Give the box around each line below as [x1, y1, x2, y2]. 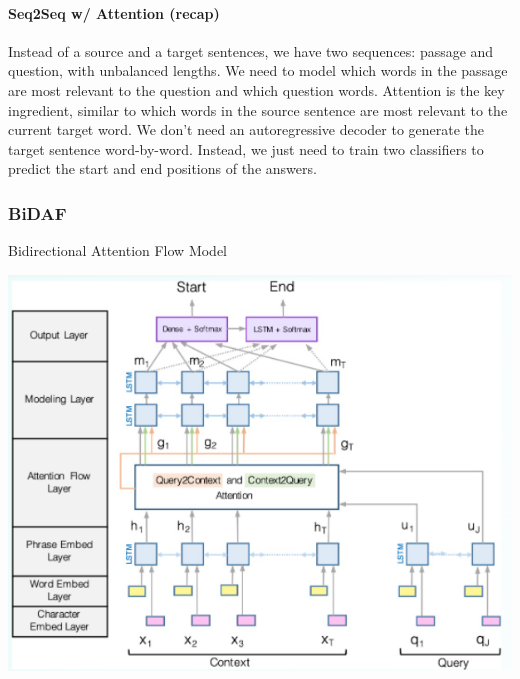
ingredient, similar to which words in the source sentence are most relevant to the [8, 99, 508, 120]
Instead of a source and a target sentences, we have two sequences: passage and [8, 40, 494, 61]
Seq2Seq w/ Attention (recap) [8, 2, 220, 23]
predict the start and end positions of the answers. [8, 158, 317, 179]
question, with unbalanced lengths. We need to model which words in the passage [8, 60, 508, 81]
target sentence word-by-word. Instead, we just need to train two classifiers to [8, 138, 484, 159]
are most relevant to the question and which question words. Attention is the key [8, 79, 505, 100]
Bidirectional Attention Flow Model [8, 240, 228, 261]
